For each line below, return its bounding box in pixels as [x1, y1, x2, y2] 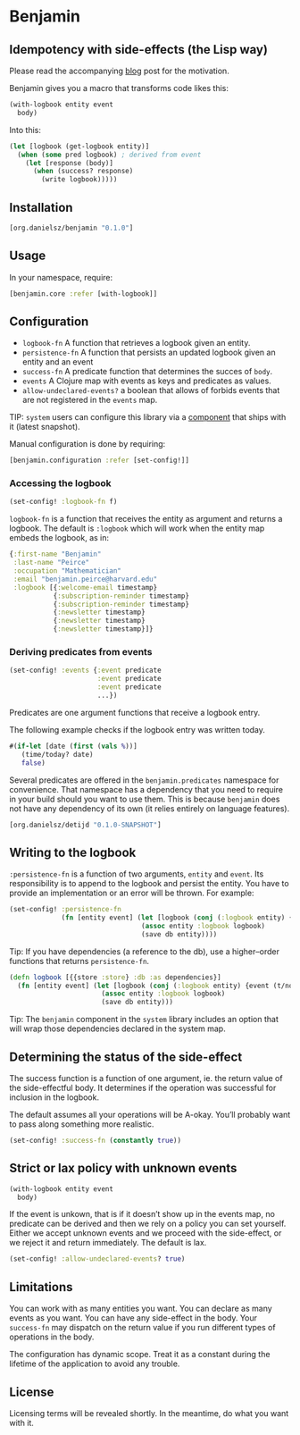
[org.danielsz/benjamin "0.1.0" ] [9, 223, 134, 232]
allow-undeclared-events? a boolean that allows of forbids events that [21, 385, 280, 396]
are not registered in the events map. [21, 395, 158, 406]
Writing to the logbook [9, 844, 137, 860]
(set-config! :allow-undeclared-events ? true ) [9, 1255, 186, 1263]
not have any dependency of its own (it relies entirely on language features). [9, 802, 290, 814]
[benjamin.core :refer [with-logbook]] [9, 289, 158, 298]
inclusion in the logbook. [9, 1092, 100, 1103]
